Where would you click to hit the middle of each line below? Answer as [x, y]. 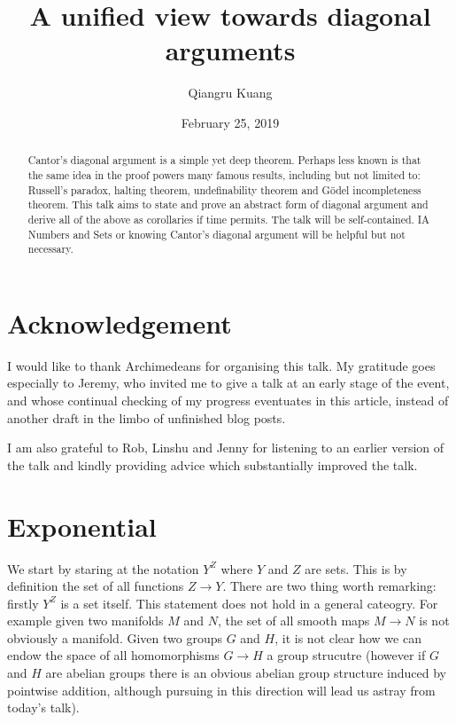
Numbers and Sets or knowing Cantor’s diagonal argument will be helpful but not [216, 234]
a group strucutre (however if [346, 655]
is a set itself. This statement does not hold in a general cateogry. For [249, 603]
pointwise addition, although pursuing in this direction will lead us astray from [221, 690]
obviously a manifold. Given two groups [115, 637]
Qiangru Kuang [230, 93]
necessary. [50, 249]
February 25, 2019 [230, 122]
